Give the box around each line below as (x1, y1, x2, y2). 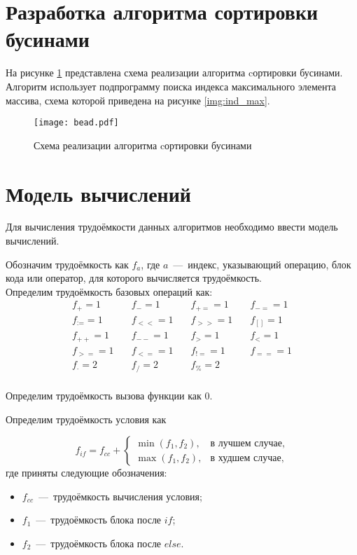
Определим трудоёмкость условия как (6, 411, 167, 426)
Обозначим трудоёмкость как (6, 256, 129, 271)
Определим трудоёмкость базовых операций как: (6, 284, 213, 299)
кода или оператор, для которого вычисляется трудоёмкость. (6, 270, 262, 285)
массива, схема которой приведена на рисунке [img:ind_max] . (6, 92, 270, 107)
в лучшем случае (210, 438, 283, 448)
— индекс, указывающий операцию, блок (173, 256, 351, 271)
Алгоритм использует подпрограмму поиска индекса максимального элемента (6, 78, 336, 93)
